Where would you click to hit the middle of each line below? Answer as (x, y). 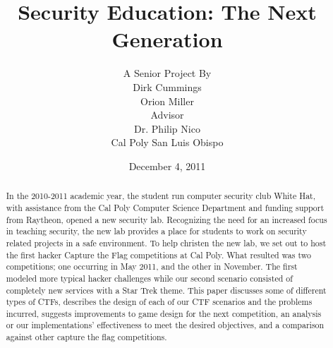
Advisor (167, 115)
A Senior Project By (167, 73)
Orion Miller (167, 101)
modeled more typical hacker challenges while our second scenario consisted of (149, 278)
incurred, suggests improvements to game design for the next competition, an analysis (164, 313)
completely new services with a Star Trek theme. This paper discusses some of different (166, 290)
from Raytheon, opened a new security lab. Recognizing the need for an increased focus (166, 219)
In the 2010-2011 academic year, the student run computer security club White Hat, (161, 196)
